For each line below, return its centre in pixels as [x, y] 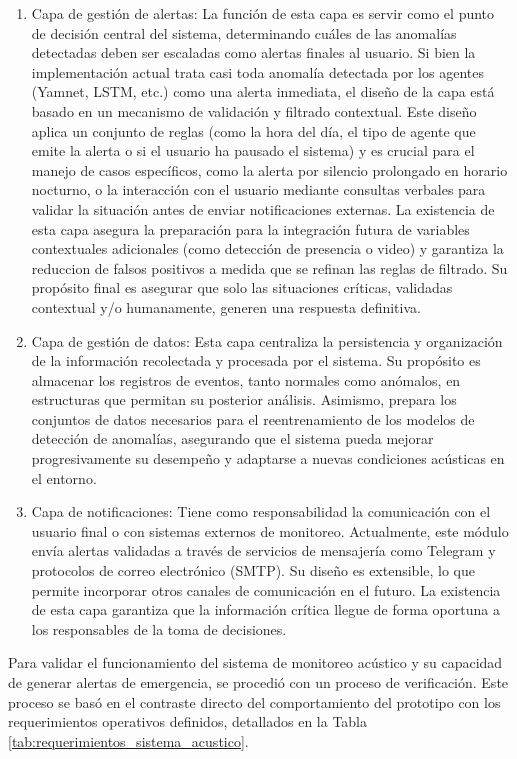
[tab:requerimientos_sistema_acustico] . [128, 740]
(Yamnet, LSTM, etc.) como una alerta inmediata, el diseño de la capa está [263, 91]
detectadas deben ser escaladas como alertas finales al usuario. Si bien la [253, 52]
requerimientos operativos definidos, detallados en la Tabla [188, 721]
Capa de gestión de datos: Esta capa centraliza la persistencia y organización [267, 340]
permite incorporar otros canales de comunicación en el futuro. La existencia [266, 589]
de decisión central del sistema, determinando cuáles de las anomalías [244, 32]
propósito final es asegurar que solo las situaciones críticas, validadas [242, 287]
